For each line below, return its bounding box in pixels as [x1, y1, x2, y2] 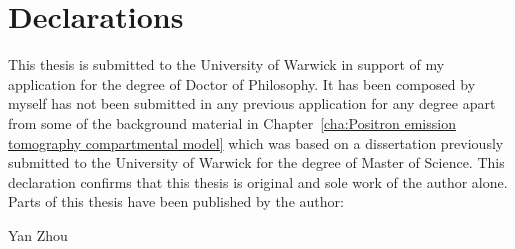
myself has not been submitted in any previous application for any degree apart [8, 93, 496, 114]
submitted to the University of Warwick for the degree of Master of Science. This [8, 152, 505, 173]
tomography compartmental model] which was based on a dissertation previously [8, 132, 504, 153]
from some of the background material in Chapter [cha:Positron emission [8, 112, 456, 133]
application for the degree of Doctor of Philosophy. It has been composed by [8, 73, 476, 94]
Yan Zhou [8, 224, 68, 245]
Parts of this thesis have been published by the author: [8, 191, 344, 212]
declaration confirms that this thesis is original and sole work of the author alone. [8, 171, 508, 192]
